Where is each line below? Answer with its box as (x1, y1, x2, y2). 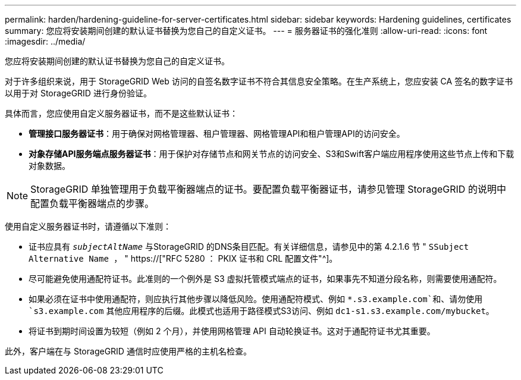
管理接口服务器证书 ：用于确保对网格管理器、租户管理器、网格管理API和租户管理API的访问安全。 (29, 128, 405, 139)
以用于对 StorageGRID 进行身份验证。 (5, 88, 152, 98)
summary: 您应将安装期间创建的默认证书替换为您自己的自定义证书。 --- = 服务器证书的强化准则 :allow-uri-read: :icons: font (5, 26, 488, 36)
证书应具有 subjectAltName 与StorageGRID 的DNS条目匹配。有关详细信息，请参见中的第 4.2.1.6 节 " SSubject (29, 241, 469, 252)
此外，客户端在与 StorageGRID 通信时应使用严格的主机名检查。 (5, 346, 252, 356)
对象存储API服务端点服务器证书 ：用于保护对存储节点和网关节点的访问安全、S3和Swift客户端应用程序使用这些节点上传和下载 (29, 149, 514, 159)
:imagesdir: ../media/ (5, 36, 86, 46)
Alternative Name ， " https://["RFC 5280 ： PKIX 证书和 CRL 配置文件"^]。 (29, 253, 338, 263)
